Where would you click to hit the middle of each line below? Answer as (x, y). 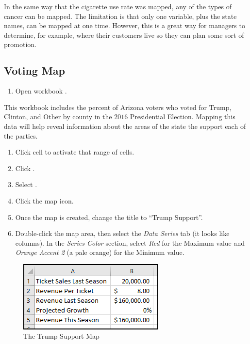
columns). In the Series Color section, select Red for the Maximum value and (130, 242)
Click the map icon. (44, 200)
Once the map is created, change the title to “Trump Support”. (109, 217)
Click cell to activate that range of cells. (75, 152)
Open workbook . (41, 91)
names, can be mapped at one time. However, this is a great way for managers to (125, 25)
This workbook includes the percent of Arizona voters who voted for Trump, (118, 107)
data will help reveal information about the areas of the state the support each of (125, 126)
